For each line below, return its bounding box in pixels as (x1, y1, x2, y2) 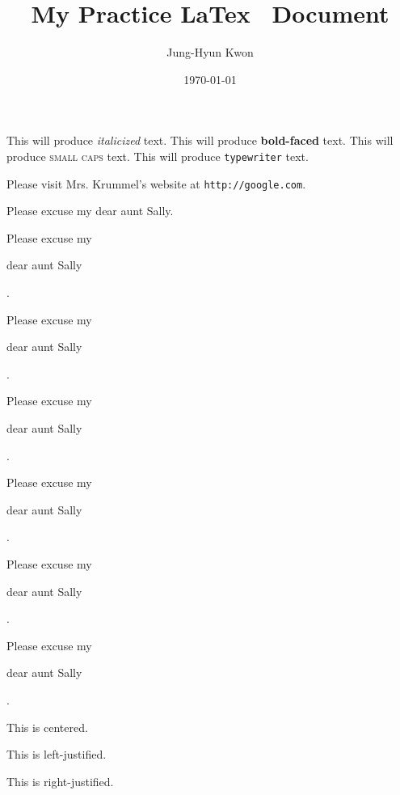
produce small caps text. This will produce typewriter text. (6, 147, 309, 164)
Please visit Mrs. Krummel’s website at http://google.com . (6, 175, 306, 192)
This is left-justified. (6, 746, 107, 763)
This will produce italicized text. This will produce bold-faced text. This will (6, 132, 394, 149)
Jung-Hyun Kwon (166, 44, 254, 61)
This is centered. (6, 718, 88, 735)
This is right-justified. (6, 772, 114, 789)
